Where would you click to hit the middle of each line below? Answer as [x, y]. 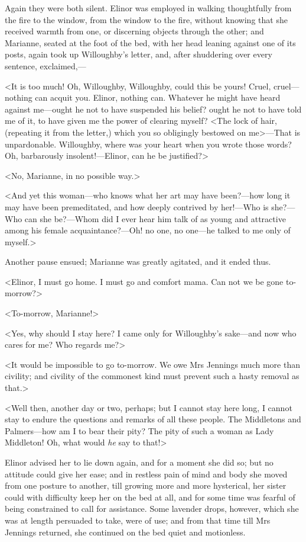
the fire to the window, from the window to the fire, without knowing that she [146, 19]
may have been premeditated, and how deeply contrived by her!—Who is [137, 206]
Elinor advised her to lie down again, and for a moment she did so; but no [139, 462]
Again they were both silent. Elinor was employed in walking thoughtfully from [148, 8]
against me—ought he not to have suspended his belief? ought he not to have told [153, 109]
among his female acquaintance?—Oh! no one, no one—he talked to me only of [148, 230]
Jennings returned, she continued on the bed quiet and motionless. [125, 532]
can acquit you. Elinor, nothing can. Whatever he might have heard [158, 97]
